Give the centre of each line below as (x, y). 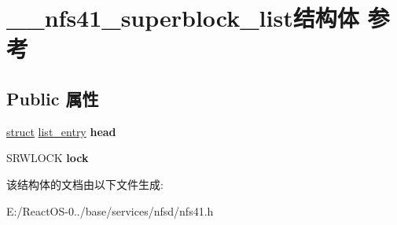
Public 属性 (53, 98)
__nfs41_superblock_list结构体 (183, 18)
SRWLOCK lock (48, 158)
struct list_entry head (61, 131)
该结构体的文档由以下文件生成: (85, 184)
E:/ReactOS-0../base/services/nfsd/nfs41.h (110, 210)
